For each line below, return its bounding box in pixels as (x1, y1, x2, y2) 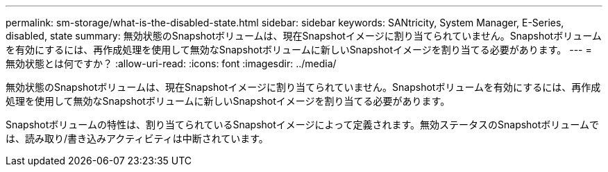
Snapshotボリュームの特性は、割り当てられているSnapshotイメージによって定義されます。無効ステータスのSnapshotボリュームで (6, 119, 599, 130)
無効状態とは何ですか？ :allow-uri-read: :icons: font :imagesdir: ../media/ (6, 58, 337, 69)
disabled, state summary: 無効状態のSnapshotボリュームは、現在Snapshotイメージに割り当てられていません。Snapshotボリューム (6, 30, 602, 42)
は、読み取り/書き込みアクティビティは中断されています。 (6, 132, 269, 144)
